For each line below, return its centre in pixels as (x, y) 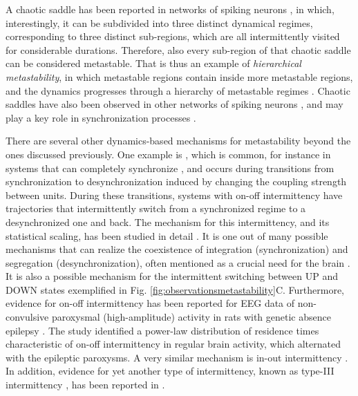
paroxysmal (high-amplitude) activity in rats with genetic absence (191, 317)
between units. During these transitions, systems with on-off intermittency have (174, 195)
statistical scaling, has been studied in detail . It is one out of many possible (167, 235)
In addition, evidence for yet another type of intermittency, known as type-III (170, 371)
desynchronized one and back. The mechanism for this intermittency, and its (168, 221)
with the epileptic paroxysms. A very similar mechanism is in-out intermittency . (177, 357)
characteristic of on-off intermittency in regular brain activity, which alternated (173, 344)
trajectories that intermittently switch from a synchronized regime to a (156, 208)
